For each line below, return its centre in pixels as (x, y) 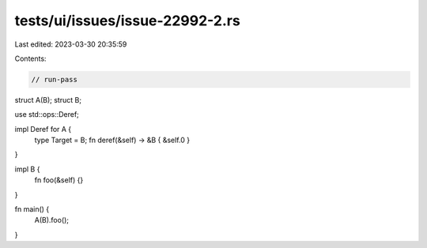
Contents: (30, 58)
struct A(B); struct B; (48, 100)
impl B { (27, 169)
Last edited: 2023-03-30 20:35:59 (71, 44)
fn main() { (32, 209)
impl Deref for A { (43, 129)
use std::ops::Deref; (47, 115)
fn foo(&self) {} (59, 180)
